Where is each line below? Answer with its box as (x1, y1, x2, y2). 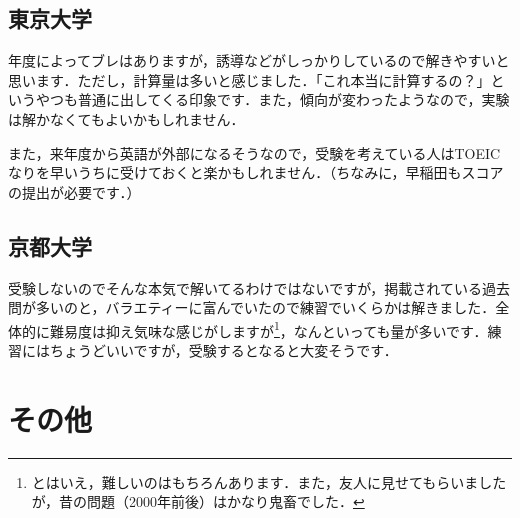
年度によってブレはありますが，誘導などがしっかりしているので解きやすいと (8, 50, 510, 71)
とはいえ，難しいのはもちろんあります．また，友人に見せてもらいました (31, 471, 507, 492)
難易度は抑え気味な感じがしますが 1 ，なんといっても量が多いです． (49, 317, 488, 341)
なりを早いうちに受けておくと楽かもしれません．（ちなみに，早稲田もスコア (8, 162, 504, 183)
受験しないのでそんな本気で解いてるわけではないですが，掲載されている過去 (8, 277, 510, 298)
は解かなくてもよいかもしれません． (8, 108, 245, 129)
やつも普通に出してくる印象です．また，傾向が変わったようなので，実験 (35, 89, 510, 110)
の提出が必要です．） (8, 181, 141, 202)
